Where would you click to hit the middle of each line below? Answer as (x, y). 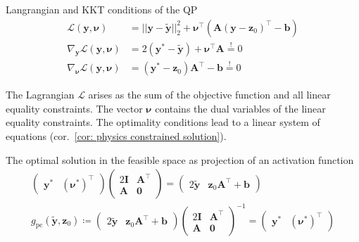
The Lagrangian (40, 95)
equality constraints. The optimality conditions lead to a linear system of (163, 122)
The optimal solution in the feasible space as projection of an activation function (180, 159)
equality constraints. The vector (74, 108)
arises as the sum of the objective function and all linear (209, 95)
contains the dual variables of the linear (240, 108)
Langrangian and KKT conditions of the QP (102, 9)
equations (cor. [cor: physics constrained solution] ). (116, 135)
